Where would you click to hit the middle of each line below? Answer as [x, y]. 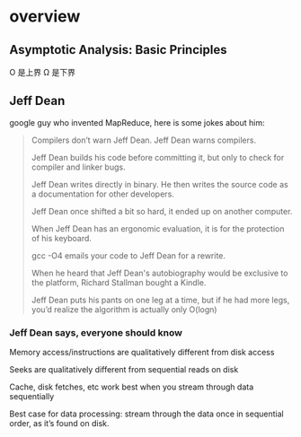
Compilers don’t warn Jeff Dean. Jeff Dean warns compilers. [144, 140]
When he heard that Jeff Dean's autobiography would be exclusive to [159, 273]
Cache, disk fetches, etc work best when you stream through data [132, 387]
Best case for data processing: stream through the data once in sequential [147, 414]
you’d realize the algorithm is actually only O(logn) [124, 309]
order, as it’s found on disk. [59, 424]
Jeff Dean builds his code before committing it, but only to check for [158, 157]
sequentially [32, 397]
